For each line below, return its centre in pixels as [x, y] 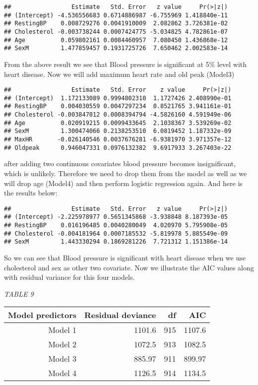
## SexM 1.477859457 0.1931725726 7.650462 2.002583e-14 [116, 48]
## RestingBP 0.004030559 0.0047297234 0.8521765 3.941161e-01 [118, 106]
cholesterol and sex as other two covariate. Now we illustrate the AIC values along [129, 267]
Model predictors [42, 315]
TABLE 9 [19, 293]
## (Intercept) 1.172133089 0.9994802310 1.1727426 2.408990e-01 [118, 98]
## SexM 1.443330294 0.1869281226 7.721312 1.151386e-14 [116, 242]
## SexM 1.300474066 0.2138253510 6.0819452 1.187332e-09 [118, 131]
